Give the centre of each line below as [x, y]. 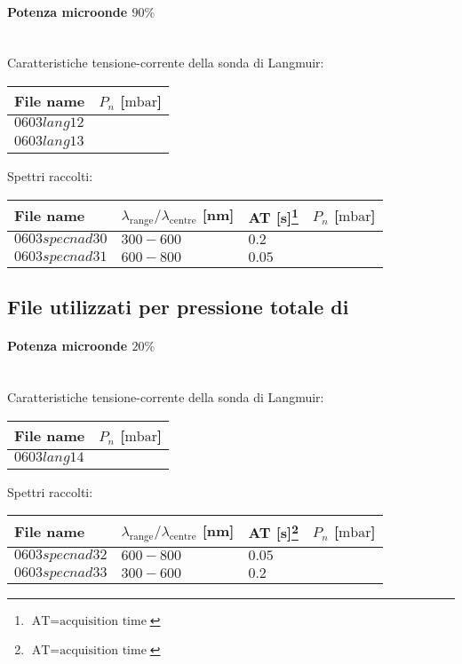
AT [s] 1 [273, 215]
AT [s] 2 [273, 531]
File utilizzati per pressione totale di [178, 307]
